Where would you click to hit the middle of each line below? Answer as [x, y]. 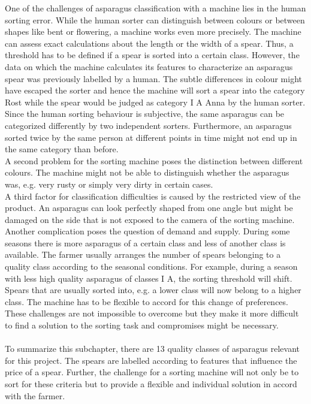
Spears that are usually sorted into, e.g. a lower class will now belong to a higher [153, 290]
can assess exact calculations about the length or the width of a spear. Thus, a [149, 43]
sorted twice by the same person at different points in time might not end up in [151, 137]
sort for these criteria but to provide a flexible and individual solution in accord [151, 384]
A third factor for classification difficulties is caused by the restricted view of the [153, 196]
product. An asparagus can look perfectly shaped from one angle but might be [149, 208]
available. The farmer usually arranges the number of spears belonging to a [143, 254]
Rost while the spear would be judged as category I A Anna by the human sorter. [155, 102]
